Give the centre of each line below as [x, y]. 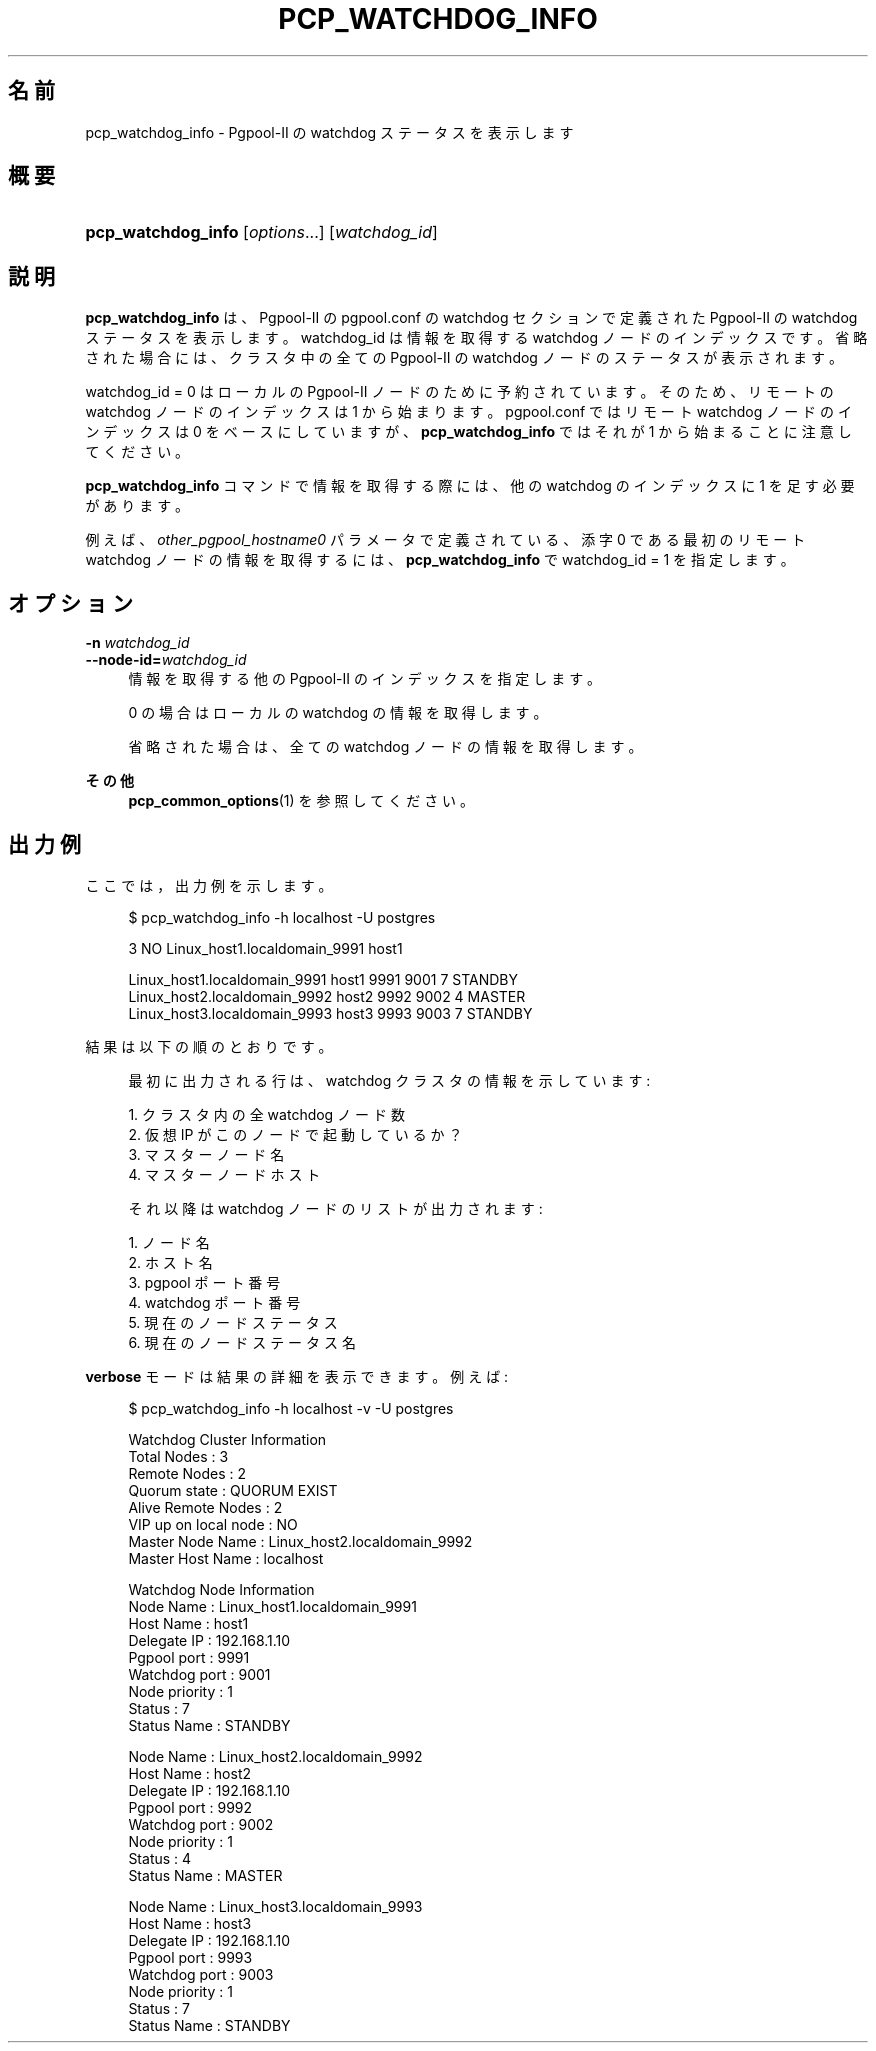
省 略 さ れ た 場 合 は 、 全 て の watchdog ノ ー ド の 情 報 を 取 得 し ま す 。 [385, 747]
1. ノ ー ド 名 [169, 1242]
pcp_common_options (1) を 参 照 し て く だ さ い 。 [301, 801]
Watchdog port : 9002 [201, 1824]
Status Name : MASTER [205, 1875]
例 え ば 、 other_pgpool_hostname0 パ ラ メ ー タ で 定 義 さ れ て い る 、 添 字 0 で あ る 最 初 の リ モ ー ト [445, 540]
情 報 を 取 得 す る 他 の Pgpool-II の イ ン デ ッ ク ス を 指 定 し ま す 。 [365, 679]
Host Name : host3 [190, 1923]
